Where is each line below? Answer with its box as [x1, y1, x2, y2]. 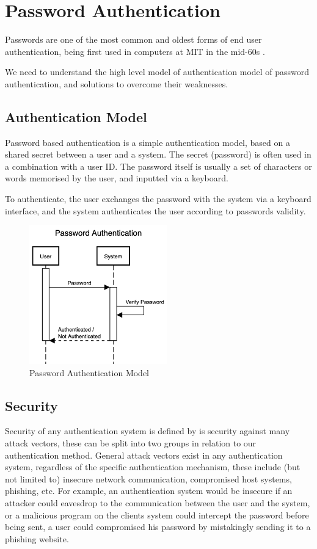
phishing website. [5, 532, 69, 545]
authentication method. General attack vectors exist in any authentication [5, 448, 283, 461]
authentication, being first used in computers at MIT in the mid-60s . [5, 45, 265, 57]
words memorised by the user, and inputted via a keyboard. [5, 172, 228, 184]
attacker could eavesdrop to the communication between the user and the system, [5, 496, 310, 509]
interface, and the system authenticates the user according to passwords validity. [5, 204, 306, 217]
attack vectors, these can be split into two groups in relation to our [5, 437, 257, 449]
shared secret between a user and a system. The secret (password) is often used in [5, 148, 312, 161]
